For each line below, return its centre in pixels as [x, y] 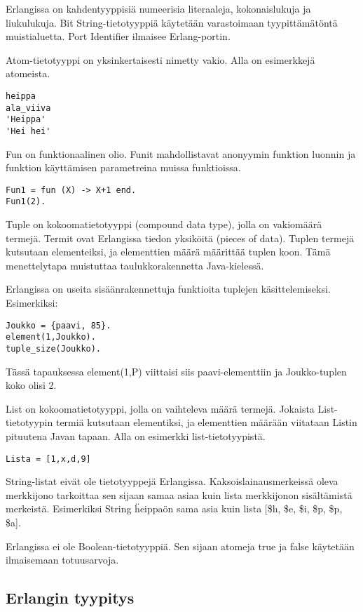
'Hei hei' [28, 131]
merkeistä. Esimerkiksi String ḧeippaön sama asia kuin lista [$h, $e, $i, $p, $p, [174, 508]
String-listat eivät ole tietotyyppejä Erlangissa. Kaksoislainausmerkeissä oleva [172, 481]
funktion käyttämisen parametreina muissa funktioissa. [123, 167]
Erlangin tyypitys [70, 598]
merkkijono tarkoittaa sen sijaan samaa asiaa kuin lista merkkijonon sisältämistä [179, 494]
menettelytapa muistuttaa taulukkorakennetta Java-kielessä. [135, 265]
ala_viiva [28, 108]
